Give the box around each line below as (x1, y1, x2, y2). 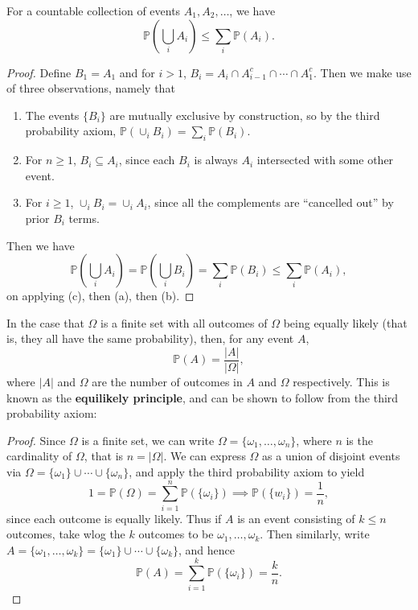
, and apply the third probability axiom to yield (129, 463, 365, 480)
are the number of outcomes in (92, 373, 243, 389)
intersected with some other (256, 151, 394, 168)
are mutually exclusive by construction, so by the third (109, 106, 380, 123)
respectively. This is (293, 373, 390, 389)
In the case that (6, 314, 84, 331)
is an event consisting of (237, 509, 355, 526)
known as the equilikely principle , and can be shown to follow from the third (6, 389, 399, 406)
